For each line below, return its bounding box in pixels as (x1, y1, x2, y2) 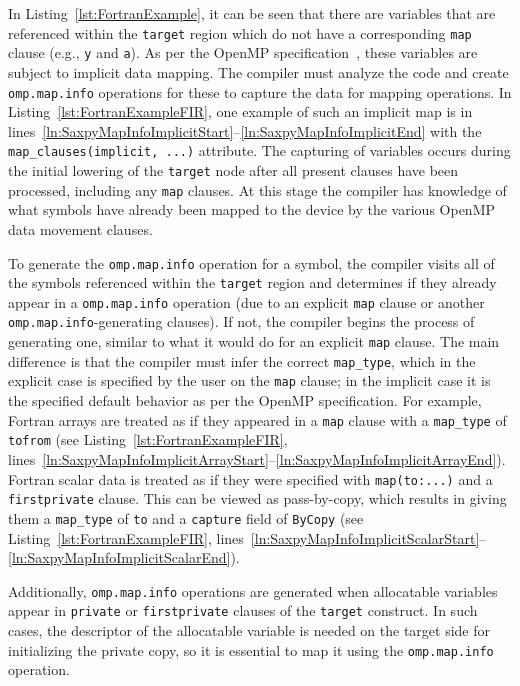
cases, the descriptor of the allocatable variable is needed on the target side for (8, 620, 490, 641)
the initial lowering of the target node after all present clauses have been (8, 160, 459, 180)
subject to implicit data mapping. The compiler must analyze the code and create (8, 61, 509, 82)
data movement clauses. (8, 218, 153, 239)
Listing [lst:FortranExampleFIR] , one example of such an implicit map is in (8, 101, 473, 122)
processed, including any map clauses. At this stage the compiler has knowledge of (8, 179, 507, 200)
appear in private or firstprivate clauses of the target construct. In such (8, 600, 478, 621)
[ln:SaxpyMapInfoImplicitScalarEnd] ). (8, 547, 240, 568)
